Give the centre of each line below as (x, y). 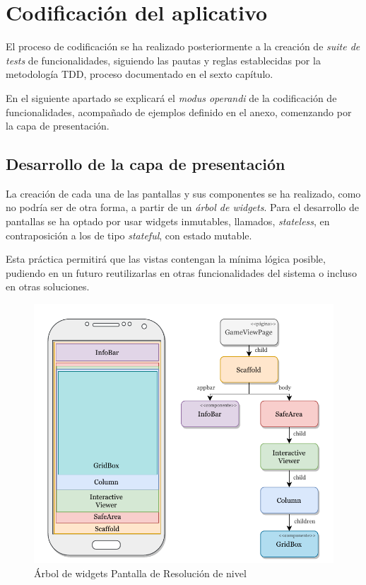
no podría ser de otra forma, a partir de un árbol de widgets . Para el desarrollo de (182, 207)
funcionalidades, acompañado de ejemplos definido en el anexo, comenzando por (179, 112)
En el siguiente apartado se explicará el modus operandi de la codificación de (171, 97)
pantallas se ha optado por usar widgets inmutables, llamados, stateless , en (168, 221)
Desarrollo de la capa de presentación (146, 164)
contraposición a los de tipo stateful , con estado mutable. (129, 235)
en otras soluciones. (48, 286)
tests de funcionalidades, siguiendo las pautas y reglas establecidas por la (163, 60)
